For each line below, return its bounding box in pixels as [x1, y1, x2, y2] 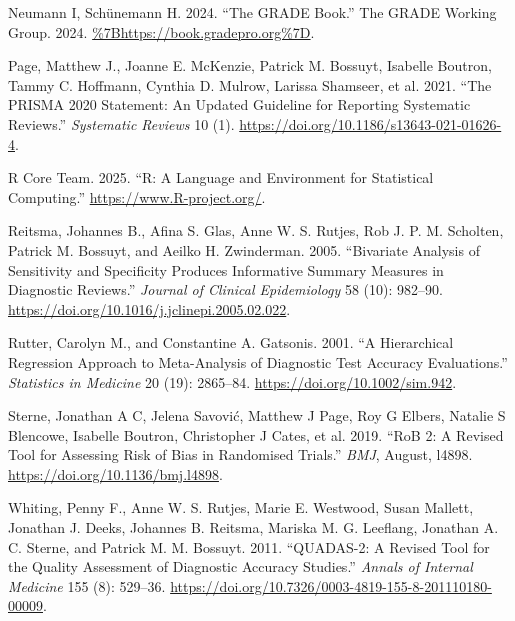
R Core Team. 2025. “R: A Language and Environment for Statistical [8, 167, 434, 188]
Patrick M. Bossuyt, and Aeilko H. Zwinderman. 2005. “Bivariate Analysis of [8, 239, 480, 260]
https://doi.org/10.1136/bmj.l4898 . [8, 463, 223, 484]
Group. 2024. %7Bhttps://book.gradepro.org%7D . [8, 21, 315, 42]
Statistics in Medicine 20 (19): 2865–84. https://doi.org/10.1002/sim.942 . [8, 371, 457, 392]
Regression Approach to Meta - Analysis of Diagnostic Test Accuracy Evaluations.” [8, 351, 508, 372]
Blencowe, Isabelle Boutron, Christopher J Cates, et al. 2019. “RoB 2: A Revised [8, 424, 504, 445]
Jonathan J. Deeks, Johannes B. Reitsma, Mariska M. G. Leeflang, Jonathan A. [8, 517, 499, 538]
